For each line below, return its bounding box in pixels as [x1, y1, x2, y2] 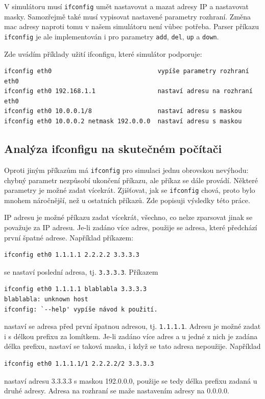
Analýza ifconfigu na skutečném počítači [4, 141, 222, 157]
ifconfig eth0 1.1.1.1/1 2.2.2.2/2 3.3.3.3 [4, 360, 154, 368]
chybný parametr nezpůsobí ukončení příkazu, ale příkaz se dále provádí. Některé [4, 174, 258, 185]
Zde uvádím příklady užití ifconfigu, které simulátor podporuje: [4, 48, 202, 59]
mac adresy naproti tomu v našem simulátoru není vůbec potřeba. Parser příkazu [4, 21, 259, 32]
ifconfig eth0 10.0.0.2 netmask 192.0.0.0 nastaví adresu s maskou [4, 118, 242, 125]
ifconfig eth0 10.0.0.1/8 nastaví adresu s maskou [4, 107, 242, 115]
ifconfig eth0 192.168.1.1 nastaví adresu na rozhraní [4, 87, 253, 95]
